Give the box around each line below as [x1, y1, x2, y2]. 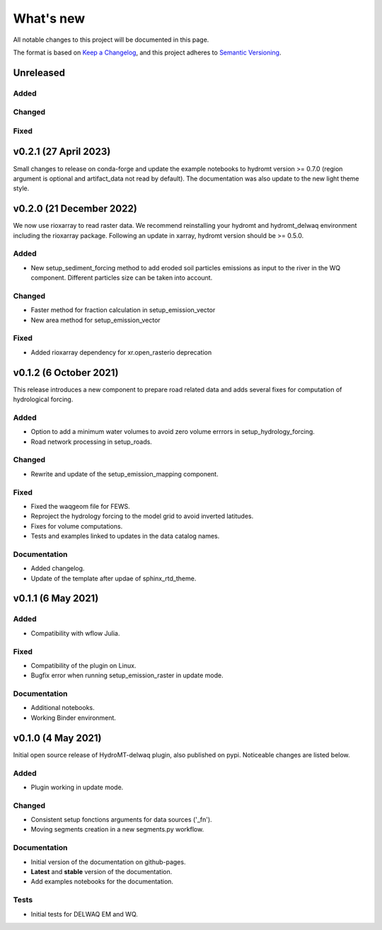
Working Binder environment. [30, 713, 117, 722]
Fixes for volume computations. [30, 522, 123, 530]
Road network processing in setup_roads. [30, 437, 152, 446]
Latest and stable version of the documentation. [30, 867, 173, 876]
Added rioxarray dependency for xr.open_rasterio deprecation [30, 348, 212, 357]
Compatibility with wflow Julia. [30, 628, 120, 637]
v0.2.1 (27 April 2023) [13, 146, 111, 158]
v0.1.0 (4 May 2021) [13, 732, 102, 744]
